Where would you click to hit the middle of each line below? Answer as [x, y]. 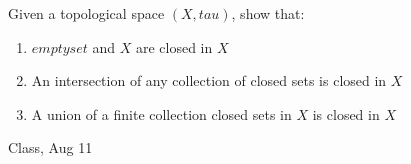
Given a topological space [86, 13]
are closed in [174, 46]
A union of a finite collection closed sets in [161, 113]
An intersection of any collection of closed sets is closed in [209, 80]
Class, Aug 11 [50, 147]
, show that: [268, 13]
